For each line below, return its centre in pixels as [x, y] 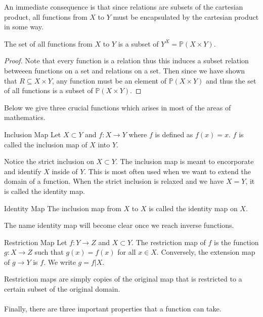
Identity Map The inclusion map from [63, 208]
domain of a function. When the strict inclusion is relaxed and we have [114, 181]
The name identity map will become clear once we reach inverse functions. [119, 225]
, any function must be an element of [109, 80]
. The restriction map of [169, 242]
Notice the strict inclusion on [49, 161]
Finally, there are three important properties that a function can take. [113, 309]
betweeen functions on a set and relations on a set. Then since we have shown [125, 70]
